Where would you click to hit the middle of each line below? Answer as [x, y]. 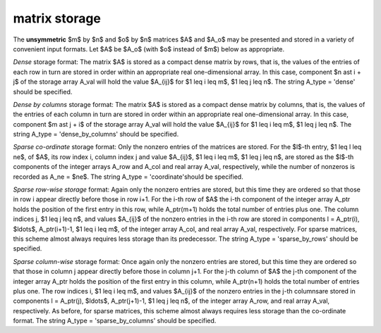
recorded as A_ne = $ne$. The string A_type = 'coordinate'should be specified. [128, 177]
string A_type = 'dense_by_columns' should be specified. [96, 134]
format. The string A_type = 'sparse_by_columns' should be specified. [115, 321]
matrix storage [57, 18]
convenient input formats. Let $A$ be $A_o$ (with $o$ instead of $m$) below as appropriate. [149, 49]
